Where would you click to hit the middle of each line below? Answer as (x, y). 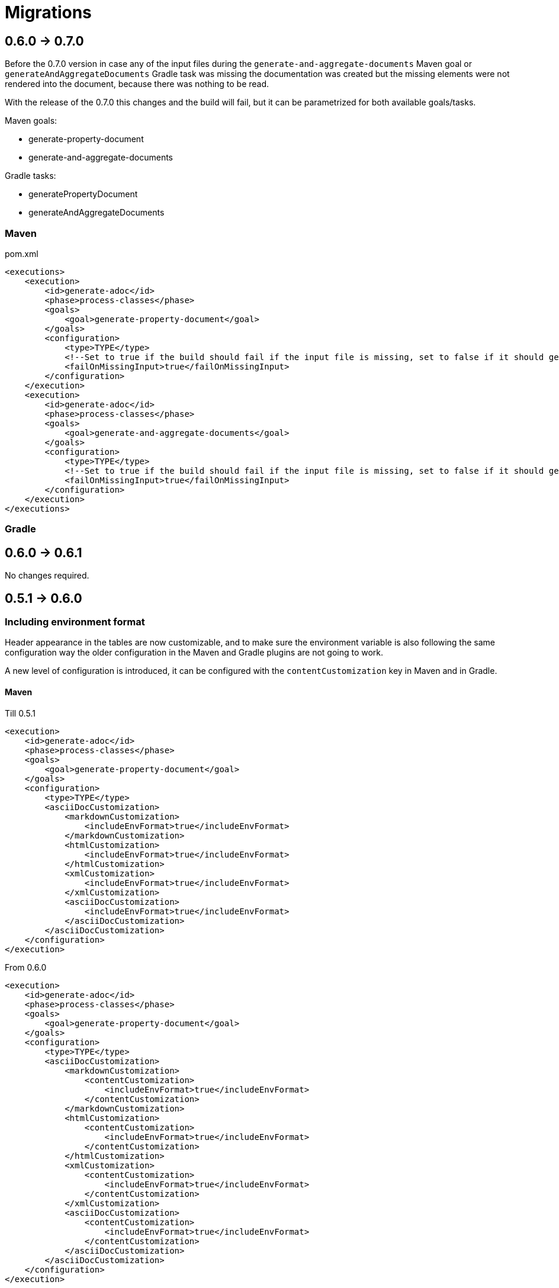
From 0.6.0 (26, 967)
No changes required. (47, 576)
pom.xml (22, 253)
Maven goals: (31, 121)
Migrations (48, 12)
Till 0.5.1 (20, 713)
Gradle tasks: (30, 176)
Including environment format (75, 621)
